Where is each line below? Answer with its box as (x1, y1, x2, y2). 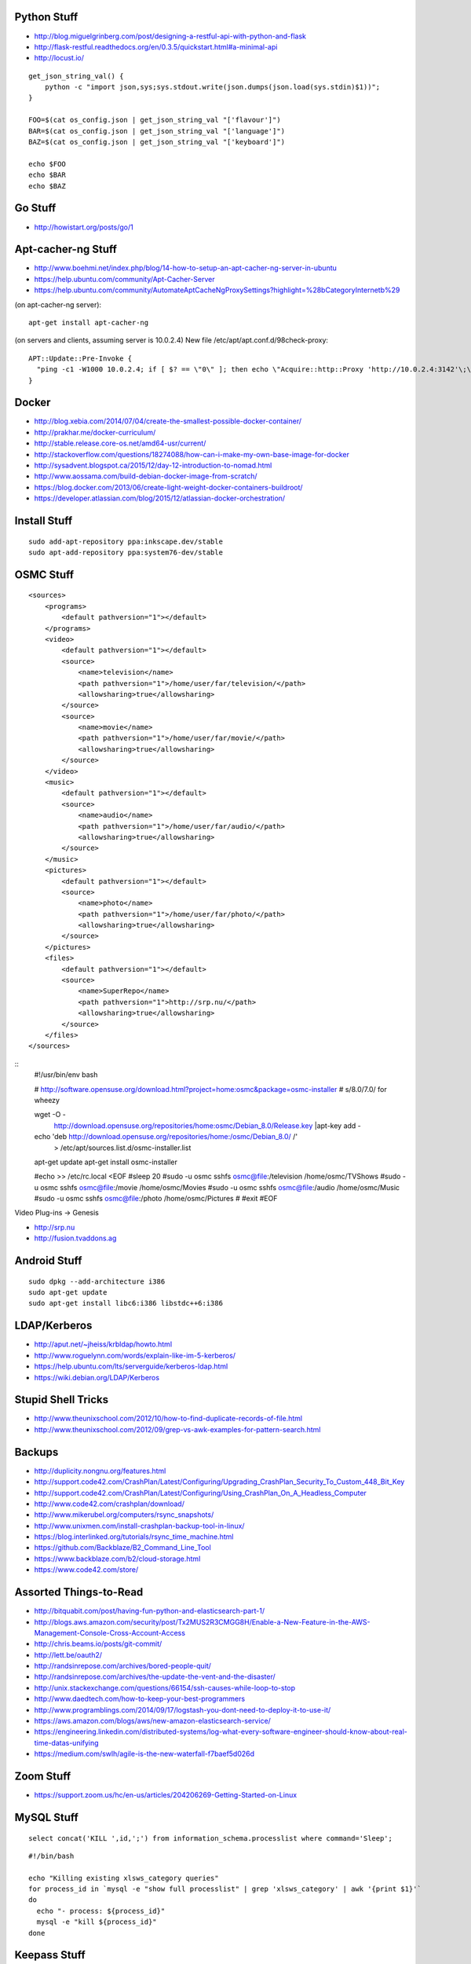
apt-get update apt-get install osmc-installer (34, 1157, 178, 1167)
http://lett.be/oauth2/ (34, 1650, 102, 1659)
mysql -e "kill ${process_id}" (36, 1918, 157, 1926)
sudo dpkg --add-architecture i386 (28, 1277, 166, 1286)
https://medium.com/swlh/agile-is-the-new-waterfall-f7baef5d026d (34, 1749, 255, 1759)
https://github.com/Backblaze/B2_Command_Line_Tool (34, 1543, 211, 1552)
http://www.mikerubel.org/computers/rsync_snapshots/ (34, 1510, 214, 1519)
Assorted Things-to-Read (14, 1585, 144, 1599)
